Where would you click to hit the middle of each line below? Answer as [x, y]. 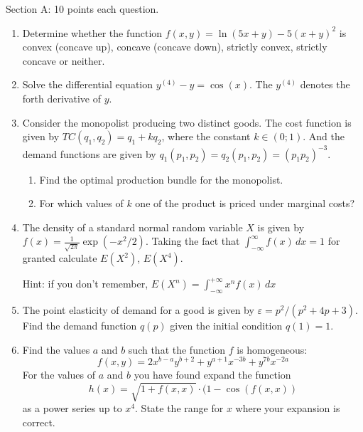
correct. [39, 422]
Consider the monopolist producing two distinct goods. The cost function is [187, 122]
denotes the [325, 84]
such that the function [177, 349]
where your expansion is [288, 408]
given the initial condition [226, 325]
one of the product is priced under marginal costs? [245, 203]
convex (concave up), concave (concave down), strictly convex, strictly [175, 47]
